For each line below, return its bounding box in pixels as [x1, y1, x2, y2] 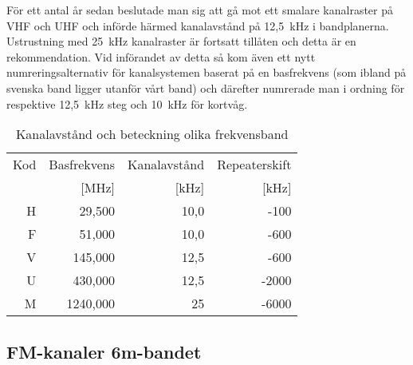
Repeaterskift [217, 155, 292, 174]
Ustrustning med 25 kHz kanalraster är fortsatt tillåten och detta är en [6, 33, 356, 50]
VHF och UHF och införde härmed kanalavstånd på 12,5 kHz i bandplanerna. [6, 17, 389, 34]
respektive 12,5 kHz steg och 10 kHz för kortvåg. [6, 95, 248, 112]
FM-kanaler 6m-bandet [6, 339, 202, 363]
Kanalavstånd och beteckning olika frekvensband [15, 125, 289, 144]
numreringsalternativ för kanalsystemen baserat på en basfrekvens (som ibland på [6, 64, 407, 81]
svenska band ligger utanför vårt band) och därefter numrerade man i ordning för [6, 79, 405, 96]
